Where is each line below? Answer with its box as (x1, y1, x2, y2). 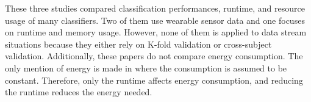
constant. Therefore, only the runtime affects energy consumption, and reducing (5, 73, 303, 86)
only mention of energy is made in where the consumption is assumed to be (5, 61, 287, 74)
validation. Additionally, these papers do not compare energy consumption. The (5, 49, 303, 62)
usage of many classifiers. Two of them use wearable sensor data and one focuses (5, 13, 305, 26)
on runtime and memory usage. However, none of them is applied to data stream (5, 26, 307, 38)
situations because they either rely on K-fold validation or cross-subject (5, 37, 272, 50)
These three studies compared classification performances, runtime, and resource (5, 2, 305, 14)
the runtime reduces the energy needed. (5, 86, 152, 98)
